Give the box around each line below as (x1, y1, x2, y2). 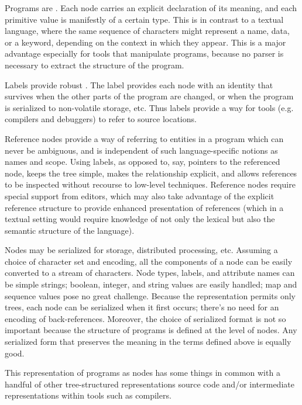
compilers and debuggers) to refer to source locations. (5, 113, 197, 125)
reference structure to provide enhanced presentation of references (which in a (5, 201, 284, 213)
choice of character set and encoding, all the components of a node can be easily (5, 255, 293, 267)
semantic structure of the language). (5, 224, 135, 236)
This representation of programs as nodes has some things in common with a (5, 366, 280, 379)
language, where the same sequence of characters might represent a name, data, (5, 25, 290, 37)
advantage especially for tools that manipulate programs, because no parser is (5, 47, 284, 60)
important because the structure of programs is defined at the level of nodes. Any (5, 324, 297, 336)
